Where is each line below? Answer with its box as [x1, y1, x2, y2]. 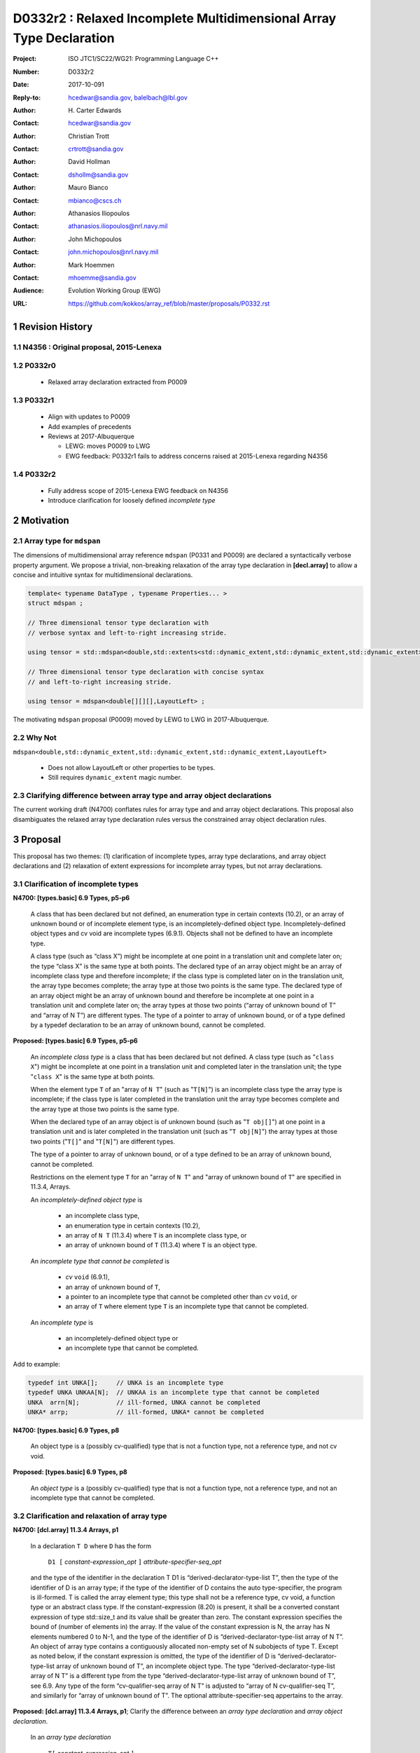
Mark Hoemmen [68, 260, 115, 269]
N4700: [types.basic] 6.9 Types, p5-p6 [13, 894, 130, 902]
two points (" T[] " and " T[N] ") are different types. [30, 1137, 175, 1146]
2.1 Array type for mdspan [13, 536, 101, 546]
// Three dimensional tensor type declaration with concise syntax [27, 668, 265, 676]
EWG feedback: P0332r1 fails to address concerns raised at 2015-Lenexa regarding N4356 [65, 452, 328, 460]
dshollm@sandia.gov [68, 170, 129, 179]
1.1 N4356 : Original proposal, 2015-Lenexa [13, 342, 162, 352]
